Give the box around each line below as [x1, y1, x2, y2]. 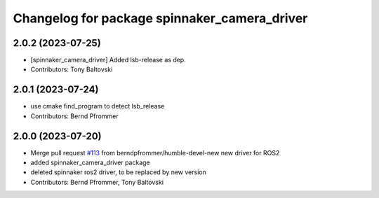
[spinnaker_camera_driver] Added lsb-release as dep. [30, 56, 186, 64]
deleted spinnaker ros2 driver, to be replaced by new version [30, 168, 206, 176]
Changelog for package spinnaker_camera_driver [13, 10, 308, 26]
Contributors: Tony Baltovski [30, 65, 113, 73]
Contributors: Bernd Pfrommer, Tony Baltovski [30, 178, 164, 186]
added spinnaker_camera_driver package [30, 158, 150, 167]
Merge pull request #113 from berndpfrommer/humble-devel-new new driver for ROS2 [30, 148, 280, 157]
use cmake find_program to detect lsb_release [30, 102, 165, 111]
